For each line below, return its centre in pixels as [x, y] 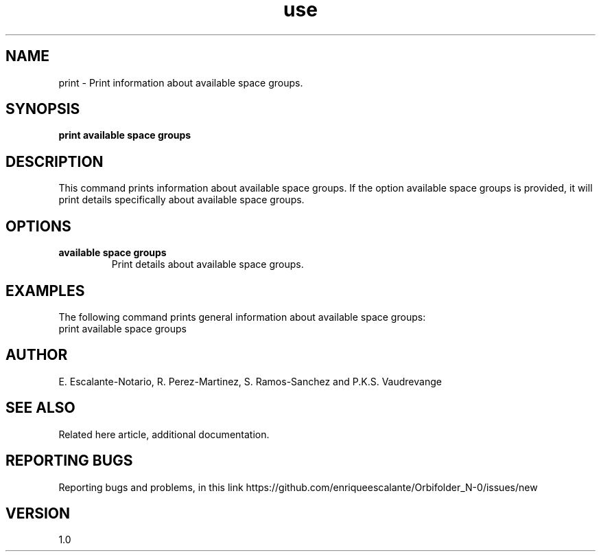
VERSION [38, 513]
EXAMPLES [45, 291]
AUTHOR [37, 355]
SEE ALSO [40, 408]
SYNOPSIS [43, 109]
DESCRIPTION [55, 161]
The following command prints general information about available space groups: [242, 317]
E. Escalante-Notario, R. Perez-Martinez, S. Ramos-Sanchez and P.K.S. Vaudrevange [250, 381]
